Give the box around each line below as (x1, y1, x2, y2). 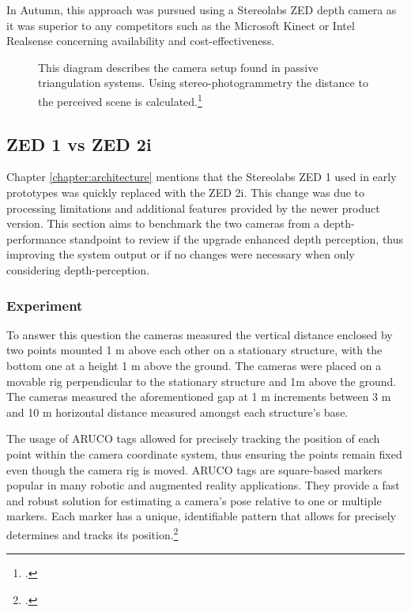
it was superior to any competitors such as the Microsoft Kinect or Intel (6, 17, 355, 33)
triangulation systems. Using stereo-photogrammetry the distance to (38, 74, 368, 91)
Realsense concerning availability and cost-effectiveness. (6, 32, 275, 49)
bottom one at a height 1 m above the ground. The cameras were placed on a (6, 357, 382, 373)
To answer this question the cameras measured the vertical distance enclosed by (6, 326, 393, 342)
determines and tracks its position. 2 (6, 523, 179, 542)
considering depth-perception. (6, 261, 150, 278)
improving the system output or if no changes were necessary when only (6, 246, 355, 263)
